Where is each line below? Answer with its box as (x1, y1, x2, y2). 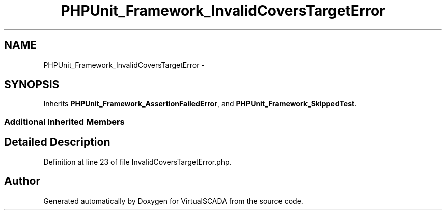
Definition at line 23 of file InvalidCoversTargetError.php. (43, 157, 232, 166)
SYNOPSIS (4, 78, 60, 91)
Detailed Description (4, 136, 110, 149)
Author (4, 175, 40, 188)
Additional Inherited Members (4, 116, 125, 127)
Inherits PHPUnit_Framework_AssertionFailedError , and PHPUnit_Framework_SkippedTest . (43, 99, 357, 109)
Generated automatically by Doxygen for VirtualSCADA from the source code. (43, 196, 303, 205)
